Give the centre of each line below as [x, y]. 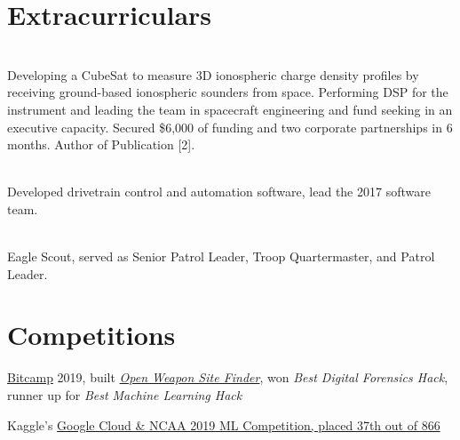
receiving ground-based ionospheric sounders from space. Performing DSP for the [228, 92]
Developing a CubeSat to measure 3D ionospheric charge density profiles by [213, 74]
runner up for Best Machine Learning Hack [125, 394]
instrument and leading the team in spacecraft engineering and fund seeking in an [230, 109]
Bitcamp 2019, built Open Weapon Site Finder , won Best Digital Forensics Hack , [228, 377]
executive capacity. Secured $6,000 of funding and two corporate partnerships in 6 [230, 127]
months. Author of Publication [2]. [101, 144]
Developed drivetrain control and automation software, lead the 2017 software [219, 192]
